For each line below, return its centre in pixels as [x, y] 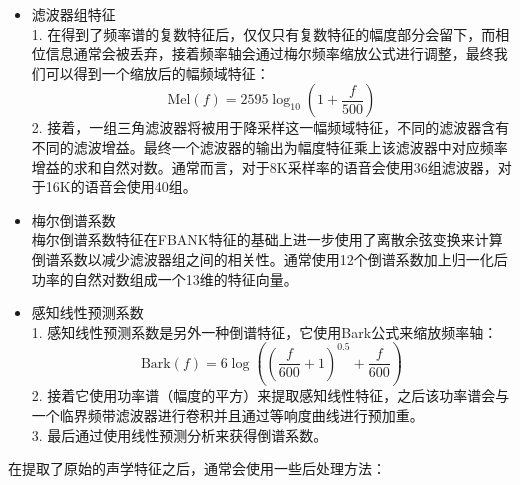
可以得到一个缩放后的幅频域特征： [157, 72]
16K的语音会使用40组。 [121, 186]
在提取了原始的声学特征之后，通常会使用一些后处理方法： [197, 468]
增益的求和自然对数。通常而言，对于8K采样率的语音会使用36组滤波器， [264, 166]
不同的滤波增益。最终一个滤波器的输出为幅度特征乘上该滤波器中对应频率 [269, 146]
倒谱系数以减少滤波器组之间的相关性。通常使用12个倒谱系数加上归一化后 [269, 258]
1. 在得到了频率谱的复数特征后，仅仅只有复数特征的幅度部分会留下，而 [263, 33]
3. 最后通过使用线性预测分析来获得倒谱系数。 [179, 434]
